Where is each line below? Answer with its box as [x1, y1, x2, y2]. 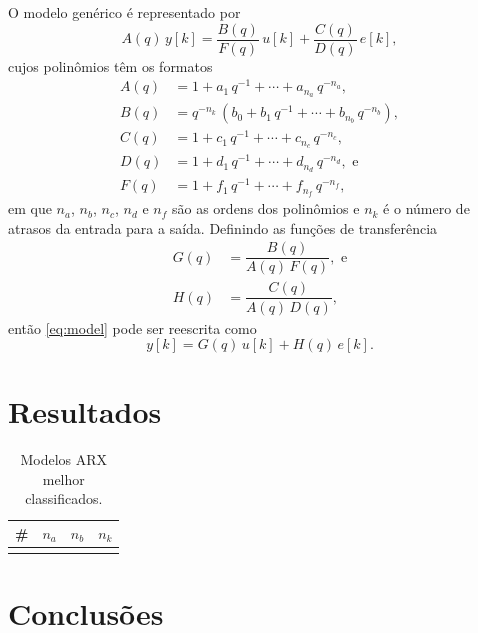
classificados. [25, 488, 103, 509]
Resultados [8, 391, 162, 432]
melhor [42, 468, 85, 489]
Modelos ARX [20, 449, 108, 470]
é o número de [383, 198, 470, 219]
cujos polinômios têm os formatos [8, 55, 213, 76]
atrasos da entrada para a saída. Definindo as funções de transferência [8, 217, 438, 238]
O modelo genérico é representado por [8, 2, 241, 22]
